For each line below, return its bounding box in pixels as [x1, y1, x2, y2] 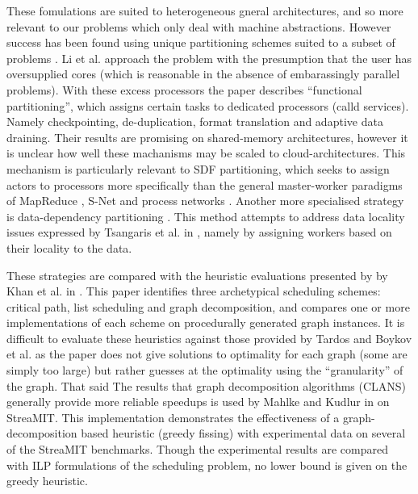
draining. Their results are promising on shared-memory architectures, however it [6, 128, 408, 145]
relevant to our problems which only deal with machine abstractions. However [6, 18, 391, 35]
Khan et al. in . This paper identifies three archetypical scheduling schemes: [6, 283, 381, 299]
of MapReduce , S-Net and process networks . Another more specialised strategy [6, 192, 404, 209]
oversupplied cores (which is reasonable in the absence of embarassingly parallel [6, 65, 400, 82]
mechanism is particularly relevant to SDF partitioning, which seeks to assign [6, 160, 390, 177]
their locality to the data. [6, 239, 132, 256]
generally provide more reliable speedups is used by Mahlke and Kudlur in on [6, 393, 390, 410]
